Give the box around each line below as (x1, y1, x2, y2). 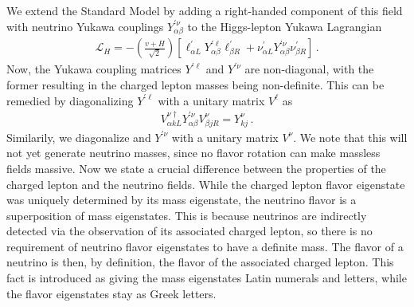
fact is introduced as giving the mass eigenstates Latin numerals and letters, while (6, 270, 407, 286)
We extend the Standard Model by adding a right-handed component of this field (6, 2, 403, 18)
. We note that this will (293, 128, 408, 145)
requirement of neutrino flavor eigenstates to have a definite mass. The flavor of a (6, 238, 404, 254)
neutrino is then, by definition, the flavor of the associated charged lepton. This (6, 254, 394, 270)
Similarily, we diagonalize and (6, 128, 151, 145)
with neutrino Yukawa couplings (6, 18, 164, 34)
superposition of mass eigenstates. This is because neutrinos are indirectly (6, 207, 367, 223)
